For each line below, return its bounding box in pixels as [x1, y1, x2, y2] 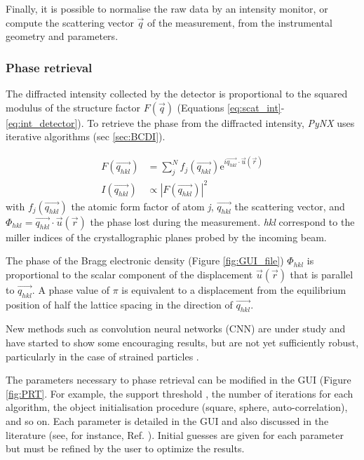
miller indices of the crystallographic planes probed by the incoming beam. [6, 229, 327, 244]
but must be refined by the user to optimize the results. [6, 441, 245, 456]
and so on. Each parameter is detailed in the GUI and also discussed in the [6, 413, 329, 428]
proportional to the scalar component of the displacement [6, 266, 253, 281]
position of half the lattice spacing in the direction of [6, 297, 233, 311]
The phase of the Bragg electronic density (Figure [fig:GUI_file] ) [6, 253, 284, 268]
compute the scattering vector [6, 15, 134, 29]
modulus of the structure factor [6, 100, 141, 114]
